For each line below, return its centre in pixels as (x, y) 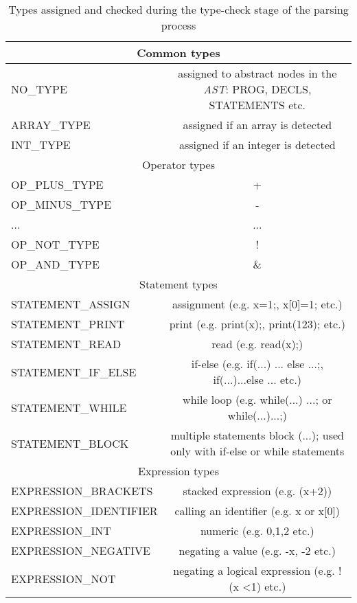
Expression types (178, 471)
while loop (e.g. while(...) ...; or (257, 399)
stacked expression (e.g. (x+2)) (257, 491)
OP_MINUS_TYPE (61, 204)
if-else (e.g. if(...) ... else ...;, (257, 364)
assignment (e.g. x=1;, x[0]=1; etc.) (257, 304)
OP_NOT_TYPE (55, 244)
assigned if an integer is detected (257, 145)
